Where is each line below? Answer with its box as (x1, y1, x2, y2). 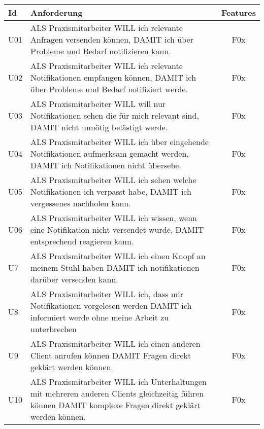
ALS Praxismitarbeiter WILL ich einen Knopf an (30, 250, 206, 262)
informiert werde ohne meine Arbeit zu (30, 311, 169, 323)
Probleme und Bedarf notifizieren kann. (30, 45, 171, 57)
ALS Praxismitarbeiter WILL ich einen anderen (30, 338, 201, 349)
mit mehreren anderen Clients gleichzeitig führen (30, 387, 204, 399)
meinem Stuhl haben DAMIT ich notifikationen (30, 262, 200, 273)
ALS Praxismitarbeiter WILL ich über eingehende (30, 136, 209, 148)
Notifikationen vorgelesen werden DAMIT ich (30, 300, 192, 311)
